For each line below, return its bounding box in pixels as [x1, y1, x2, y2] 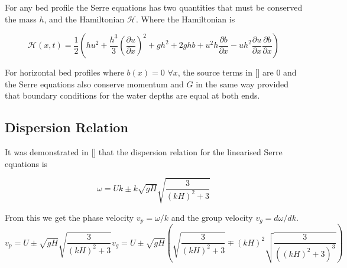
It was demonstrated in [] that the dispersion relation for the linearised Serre [5, 146, 283, 158]
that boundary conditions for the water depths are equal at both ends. [5, 89, 260, 102]
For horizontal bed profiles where [5, 66, 124, 79]
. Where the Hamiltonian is [135, 12, 235, 25]
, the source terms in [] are [177, 66, 274, 79]
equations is [5, 157, 48, 169]
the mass [5, 12, 37, 25]
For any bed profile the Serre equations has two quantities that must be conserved [5, 1, 303, 13]
